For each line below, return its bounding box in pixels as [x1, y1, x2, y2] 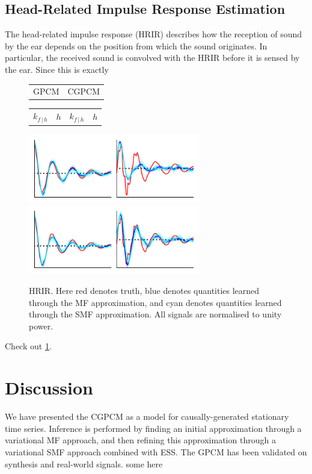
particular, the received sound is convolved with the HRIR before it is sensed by [5, 51, 300, 64]
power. [29, 319, 54, 332]
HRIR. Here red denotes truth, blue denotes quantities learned [29, 284, 260, 297]
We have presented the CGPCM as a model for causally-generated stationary [5, 410, 289, 423]
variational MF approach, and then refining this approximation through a [5, 434, 276, 446]
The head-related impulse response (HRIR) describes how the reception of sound [5, 28, 302, 40]
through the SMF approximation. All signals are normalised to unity [29, 308, 282, 320]
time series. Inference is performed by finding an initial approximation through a [5, 422, 302, 434]
